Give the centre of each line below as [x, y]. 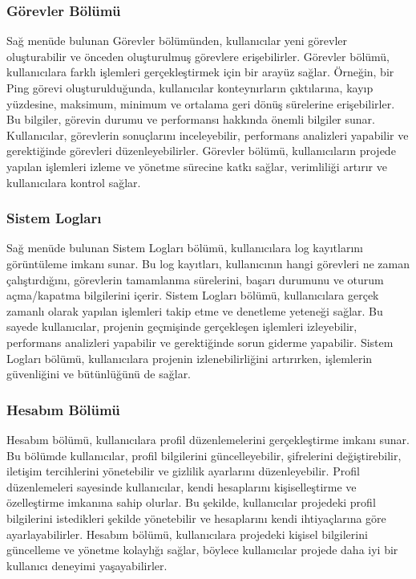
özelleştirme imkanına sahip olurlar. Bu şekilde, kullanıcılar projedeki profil [191, 502]
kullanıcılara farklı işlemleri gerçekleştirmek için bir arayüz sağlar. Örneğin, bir [200, 72]
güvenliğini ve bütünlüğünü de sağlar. [99, 374]
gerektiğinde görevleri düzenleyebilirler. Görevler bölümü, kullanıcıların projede [201, 151]
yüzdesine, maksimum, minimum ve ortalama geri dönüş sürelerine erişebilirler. [201, 103]
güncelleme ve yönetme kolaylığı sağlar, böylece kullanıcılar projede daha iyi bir [202, 550]
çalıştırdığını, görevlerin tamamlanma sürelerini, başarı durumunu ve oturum [195, 279]
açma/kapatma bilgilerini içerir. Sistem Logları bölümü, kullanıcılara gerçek [193, 295]
